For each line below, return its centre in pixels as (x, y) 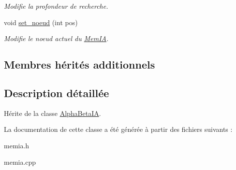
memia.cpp (20, 162)
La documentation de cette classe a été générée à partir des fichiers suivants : (118, 129)
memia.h (17, 145)
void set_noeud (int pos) (41, 22)
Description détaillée (57, 92)
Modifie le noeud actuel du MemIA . (56, 38)
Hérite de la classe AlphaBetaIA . (52, 113)
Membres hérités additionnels (80, 64)
